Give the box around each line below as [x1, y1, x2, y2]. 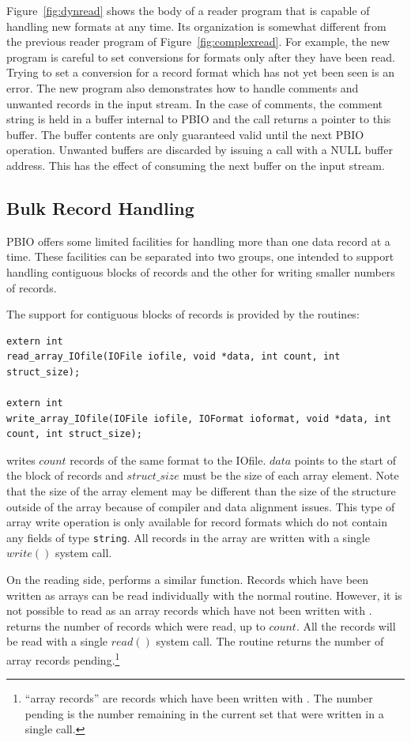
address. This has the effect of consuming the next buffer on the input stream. [6, 156, 385, 173]
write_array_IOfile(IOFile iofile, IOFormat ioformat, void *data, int [6, 412, 391, 424]
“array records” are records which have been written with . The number [25, 690, 373, 706]
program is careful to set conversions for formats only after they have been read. [6, 48, 395, 65]
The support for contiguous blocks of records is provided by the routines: [6, 306, 360, 322]
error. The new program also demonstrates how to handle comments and [6, 79, 359, 96]
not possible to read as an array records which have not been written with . [6, 602, 372, 619]
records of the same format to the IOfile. [70, 451, 266, 468]
